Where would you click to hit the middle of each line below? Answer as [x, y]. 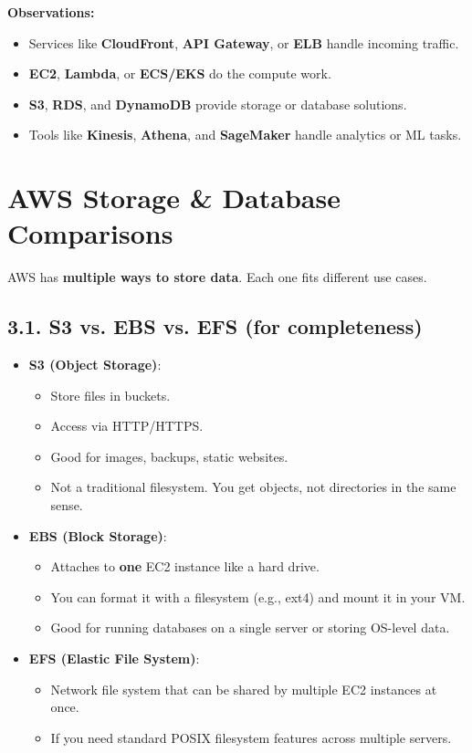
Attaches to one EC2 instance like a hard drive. [185, 566]
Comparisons [90, 233]
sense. [67, 505]
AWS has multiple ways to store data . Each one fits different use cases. [217, 277]
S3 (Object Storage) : [95, 365]
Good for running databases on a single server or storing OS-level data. [250, 627]
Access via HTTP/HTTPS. [127, 426]
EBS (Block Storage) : [98, 535]
